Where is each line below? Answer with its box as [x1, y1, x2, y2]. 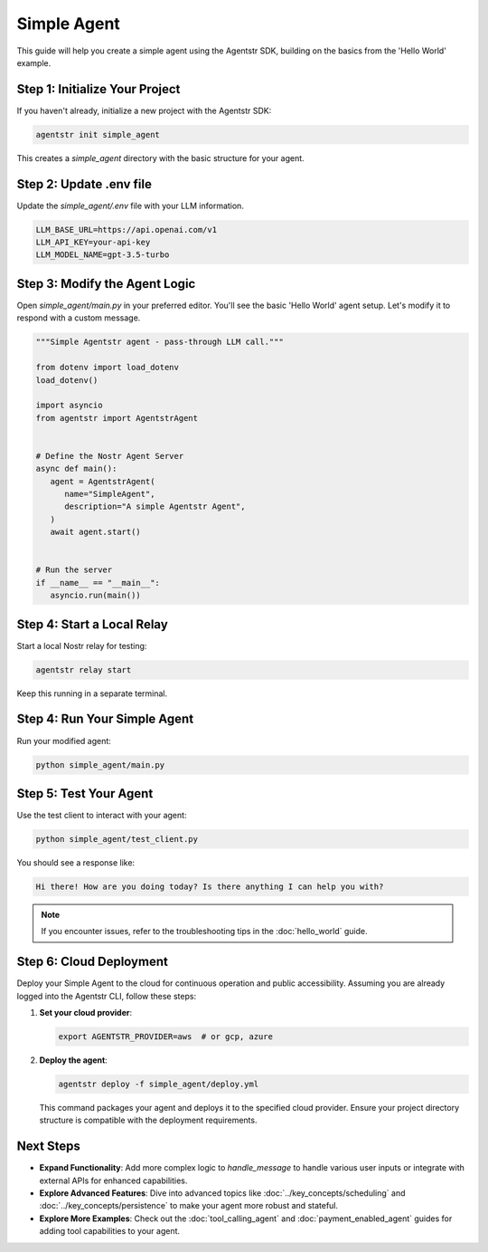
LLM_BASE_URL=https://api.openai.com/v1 [35, 225, 217, 234]
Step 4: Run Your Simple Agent [16, 712, 194, 727]
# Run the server [35, 565, 113, 575]
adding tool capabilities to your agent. [39, 1226, 181, 1237]
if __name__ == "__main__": [35, 578, 160, 588]
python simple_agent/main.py [35, 760, 165, 769]
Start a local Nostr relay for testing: [16, 640, 147, 651]
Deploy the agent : [39, 1055, 108, 1066]
